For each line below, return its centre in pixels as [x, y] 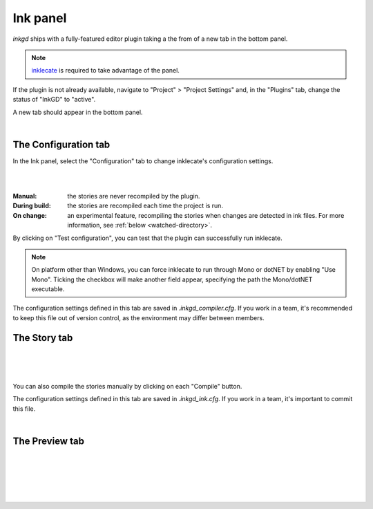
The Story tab [43, 338]
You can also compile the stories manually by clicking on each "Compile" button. [127, 386]
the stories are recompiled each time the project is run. [145, 206]
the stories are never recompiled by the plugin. [134, 196]
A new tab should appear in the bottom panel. [78, 112]
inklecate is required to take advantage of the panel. [105, 71]
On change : [30, 215]
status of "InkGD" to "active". [54, 100]
